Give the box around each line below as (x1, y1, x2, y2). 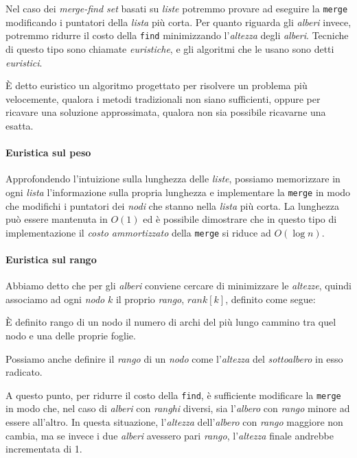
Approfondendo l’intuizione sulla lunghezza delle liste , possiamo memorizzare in (5, 171, 341, 186)
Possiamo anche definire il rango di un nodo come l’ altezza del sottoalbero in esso (5, 351, 343, 365)
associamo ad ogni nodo (5, 291, 105, 306)
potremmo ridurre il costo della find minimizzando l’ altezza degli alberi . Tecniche (5, 28, 349, 43)
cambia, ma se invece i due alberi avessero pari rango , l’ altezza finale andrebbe (5, 428, 334, 442)
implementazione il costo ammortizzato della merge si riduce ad (5, 225, 271, 239)
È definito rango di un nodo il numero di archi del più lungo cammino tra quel (5, 315, 336, 329)
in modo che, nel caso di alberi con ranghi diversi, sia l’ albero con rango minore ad (5, 401, 350, 415)
